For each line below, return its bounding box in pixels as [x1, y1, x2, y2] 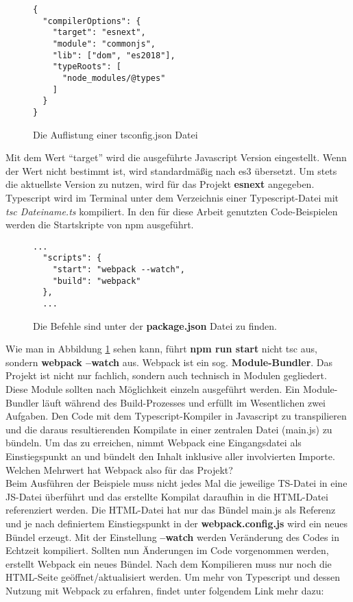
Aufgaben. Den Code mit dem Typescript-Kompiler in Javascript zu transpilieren [5, 409, 347, 423]
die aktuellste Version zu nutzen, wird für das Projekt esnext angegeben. [5, 177, 315, 191]
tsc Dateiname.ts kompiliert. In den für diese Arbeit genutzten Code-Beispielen [5, 204, 338, 218]
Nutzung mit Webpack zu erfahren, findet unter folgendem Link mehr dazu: [5, 583, 324, 597]
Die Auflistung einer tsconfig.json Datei [33, 127, 198, 141]
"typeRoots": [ [52, 62, 121, 72]
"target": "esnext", [52, 27, 146, 38]
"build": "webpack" [52, 276, 141, 286]
